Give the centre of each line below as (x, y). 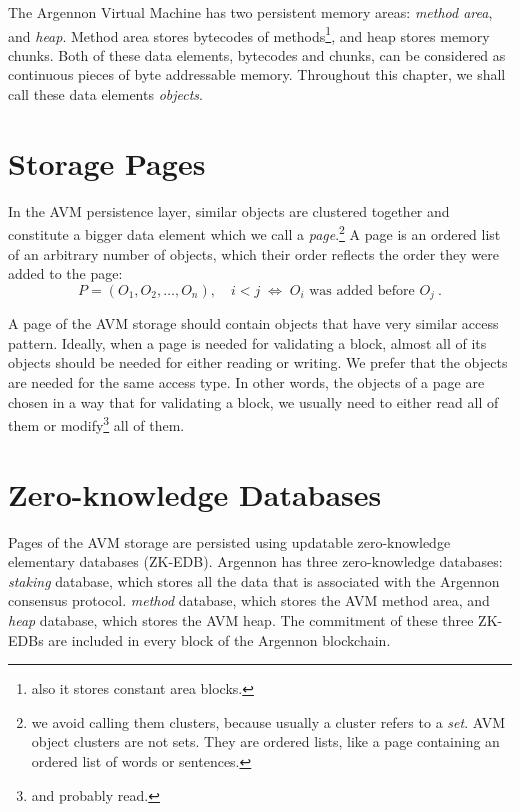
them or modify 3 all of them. (96, 423)
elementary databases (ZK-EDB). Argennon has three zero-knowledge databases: (255, 561)
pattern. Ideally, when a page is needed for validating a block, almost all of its (247, 342)
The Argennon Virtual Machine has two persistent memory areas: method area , (250, 12)
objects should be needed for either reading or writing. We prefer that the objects (258, 362)
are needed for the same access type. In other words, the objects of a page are (246, 382)
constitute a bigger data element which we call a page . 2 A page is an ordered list (254, 232)
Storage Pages (107, 162)
